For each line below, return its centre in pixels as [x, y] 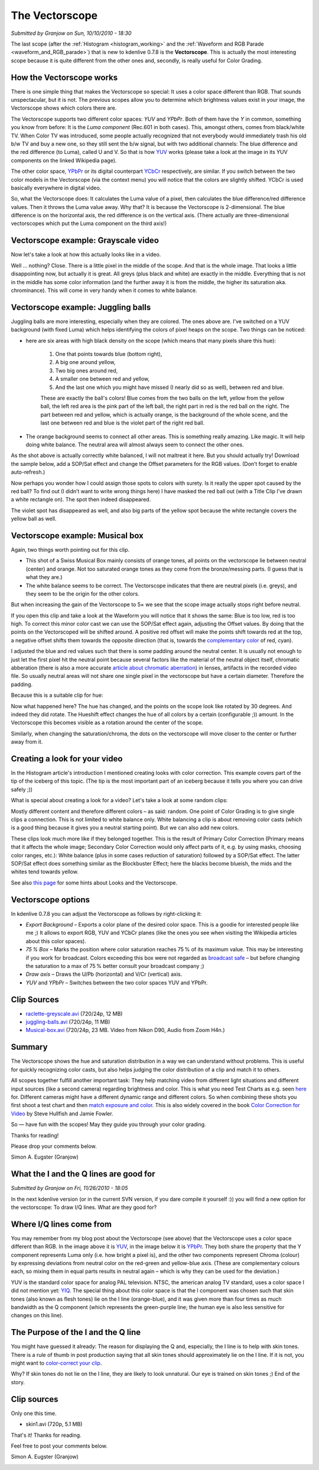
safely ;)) [22, 789]
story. [18, 1382]
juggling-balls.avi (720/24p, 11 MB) [68, 1022]
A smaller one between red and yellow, [102, 379]
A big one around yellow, [85, 362]
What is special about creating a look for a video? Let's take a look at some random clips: [119, 800]
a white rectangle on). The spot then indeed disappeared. [81, 500]
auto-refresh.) [28, 472]
